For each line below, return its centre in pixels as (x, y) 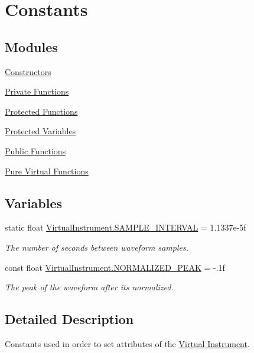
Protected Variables (40, 131)
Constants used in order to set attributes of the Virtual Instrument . (127, 343)
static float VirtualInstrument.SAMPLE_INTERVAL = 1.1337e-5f (126, 227)
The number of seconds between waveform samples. (97, 247)
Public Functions (35, 150)
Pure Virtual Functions (47, 171)
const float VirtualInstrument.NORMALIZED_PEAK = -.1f (115, 267)
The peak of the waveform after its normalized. (89, 287)
